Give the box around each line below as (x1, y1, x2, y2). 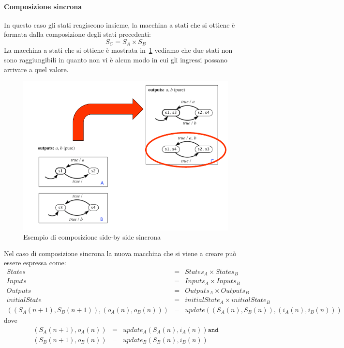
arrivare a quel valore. (4, 64, 69, 74)
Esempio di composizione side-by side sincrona (23, 232, 161, 242)
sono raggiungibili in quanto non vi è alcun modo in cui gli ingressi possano (4, 55, 228, 65)
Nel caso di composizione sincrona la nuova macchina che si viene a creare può (4, 248, 237, 258)
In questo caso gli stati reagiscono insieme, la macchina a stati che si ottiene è (4, 19, 235, 30)
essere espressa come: (4, 257, 66, 268)
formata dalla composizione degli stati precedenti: (4, 29, 151, 39)
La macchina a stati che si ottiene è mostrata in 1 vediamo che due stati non (4, 45, 233, 55)
